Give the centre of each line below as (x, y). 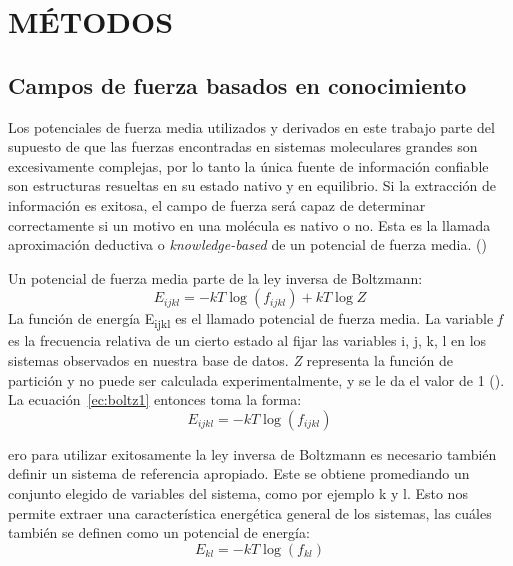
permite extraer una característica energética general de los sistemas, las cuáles (250, 512)
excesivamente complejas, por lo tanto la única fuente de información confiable (248, 165)
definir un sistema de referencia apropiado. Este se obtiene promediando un (239, 473)
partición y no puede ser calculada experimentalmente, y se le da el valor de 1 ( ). (256, 379)
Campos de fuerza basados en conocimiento (237, 84)
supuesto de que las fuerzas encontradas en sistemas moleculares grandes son (243, 146)
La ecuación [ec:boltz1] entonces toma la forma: (155, 399)
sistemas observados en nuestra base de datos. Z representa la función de (230, 360)
